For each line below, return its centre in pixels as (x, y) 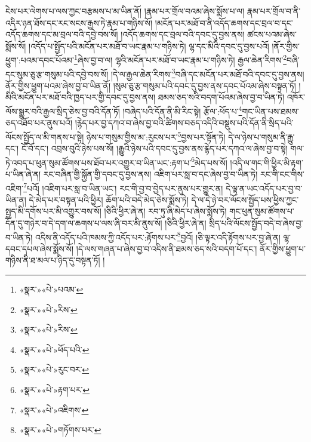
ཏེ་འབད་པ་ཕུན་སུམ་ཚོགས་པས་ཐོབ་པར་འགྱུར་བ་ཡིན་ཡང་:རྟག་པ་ (98, 162)
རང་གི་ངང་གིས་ (282, 174)
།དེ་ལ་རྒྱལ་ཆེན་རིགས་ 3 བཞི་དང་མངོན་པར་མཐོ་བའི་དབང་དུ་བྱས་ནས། (207, 73)
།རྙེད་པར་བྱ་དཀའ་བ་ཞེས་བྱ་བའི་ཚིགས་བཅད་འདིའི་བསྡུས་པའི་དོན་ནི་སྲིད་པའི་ (184, 123)
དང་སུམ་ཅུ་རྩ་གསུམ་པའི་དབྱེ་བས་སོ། (57, 74)
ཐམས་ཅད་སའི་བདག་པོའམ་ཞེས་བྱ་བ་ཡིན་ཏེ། (221, 97)
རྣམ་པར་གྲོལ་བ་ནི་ (274, 11)
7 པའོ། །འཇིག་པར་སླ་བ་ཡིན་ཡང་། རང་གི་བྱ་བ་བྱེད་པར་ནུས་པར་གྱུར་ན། (123, 187)
